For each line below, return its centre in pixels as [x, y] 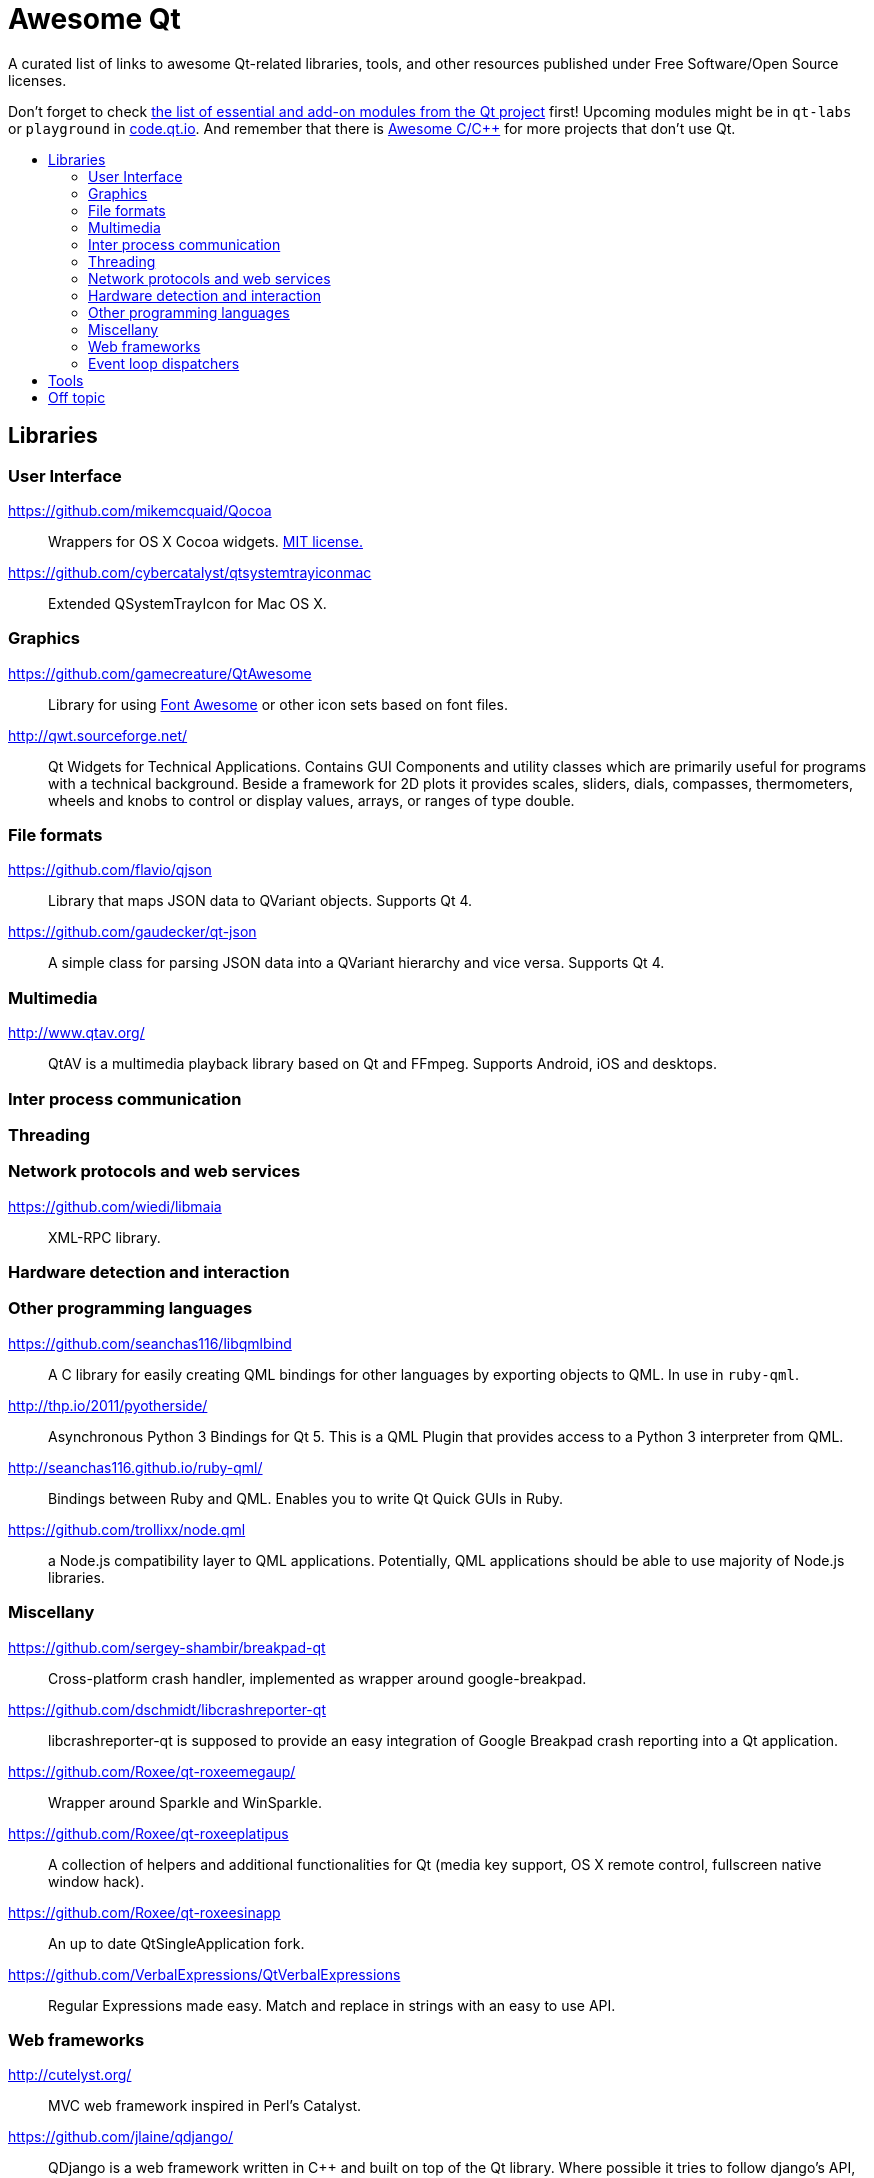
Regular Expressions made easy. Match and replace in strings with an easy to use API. [332, 2005]
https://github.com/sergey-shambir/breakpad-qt [167, 1647]
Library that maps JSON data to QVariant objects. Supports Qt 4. [260, 901]
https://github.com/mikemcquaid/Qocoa [140, 510]
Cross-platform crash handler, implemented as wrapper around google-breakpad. [317, 1678]
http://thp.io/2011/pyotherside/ [108, 1405]
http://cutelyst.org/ [70, 2075]
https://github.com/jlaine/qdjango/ [121, 2137]
